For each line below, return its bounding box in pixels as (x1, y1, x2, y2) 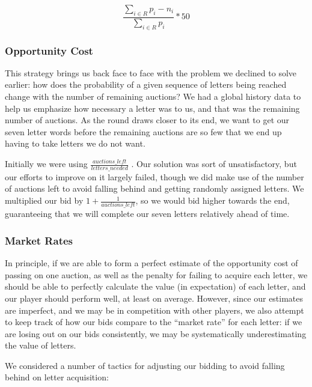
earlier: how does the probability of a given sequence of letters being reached (5, 78, 287, 91)
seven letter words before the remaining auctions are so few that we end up (5, 125, 282, 138)
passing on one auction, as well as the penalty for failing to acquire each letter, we (5, 268, 308, 281)
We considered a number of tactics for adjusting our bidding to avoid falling (5, 359, 285, 371)
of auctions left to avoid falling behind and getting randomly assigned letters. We (5, 182, 304, 195)
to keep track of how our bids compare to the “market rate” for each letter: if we (5, 315, 302, 328)
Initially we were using (5, 157, 88, 169)
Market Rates (5, 233, 73, 248)
